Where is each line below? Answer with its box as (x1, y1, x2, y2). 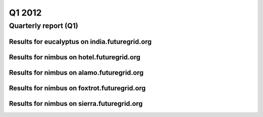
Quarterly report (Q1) (9, 21, 78, 30)
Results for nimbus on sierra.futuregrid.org (9, 100, 143, 108)
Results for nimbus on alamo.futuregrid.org (9, 68, 144, 77)
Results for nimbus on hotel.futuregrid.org (9, 53, 141, 61)
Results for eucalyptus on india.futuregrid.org (9, 37, 152, 46)
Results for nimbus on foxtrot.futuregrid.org (9, 84, 146, 92)
